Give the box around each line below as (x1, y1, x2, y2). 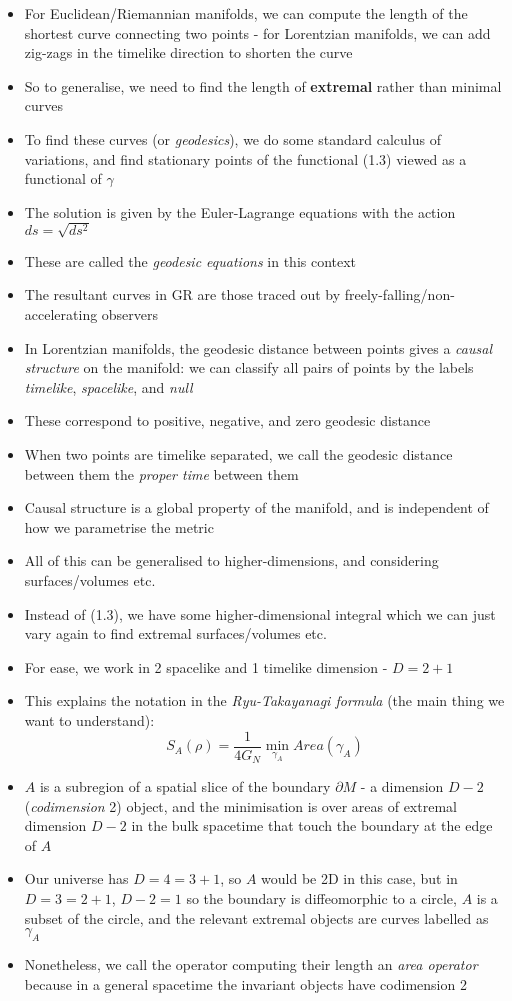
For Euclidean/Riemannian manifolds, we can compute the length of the (24, 3, 468, 23)
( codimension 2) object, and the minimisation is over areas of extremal (24, 795, 457, 816)
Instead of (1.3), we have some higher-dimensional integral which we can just (24, 603, 496, 624)
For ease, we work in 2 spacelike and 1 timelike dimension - (24, 656, 388, 677)
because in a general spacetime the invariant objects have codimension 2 (24, 973, 467, 994)
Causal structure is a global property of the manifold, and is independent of (24, 497, 489, 518)
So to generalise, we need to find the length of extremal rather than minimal (24, 75, 502, 96)
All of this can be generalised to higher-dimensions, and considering (24, 550, 439, 571)
